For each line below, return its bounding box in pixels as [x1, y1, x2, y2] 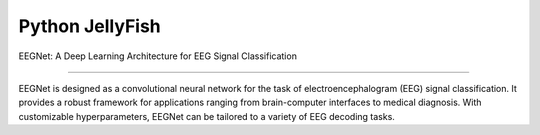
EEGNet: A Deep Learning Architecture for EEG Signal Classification [18, 50, 297, 62]
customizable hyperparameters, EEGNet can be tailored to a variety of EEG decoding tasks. [18, 110, 395, 122]
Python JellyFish [18, 15, 162, 37]
